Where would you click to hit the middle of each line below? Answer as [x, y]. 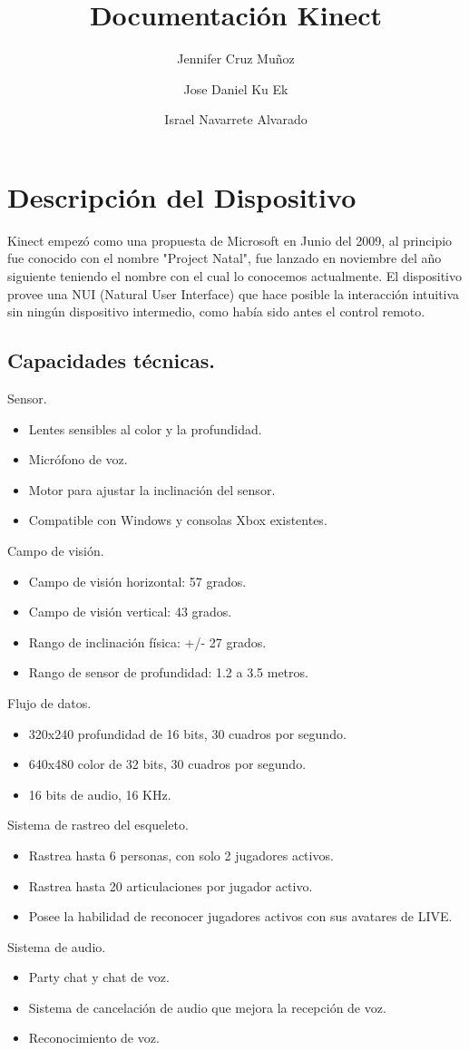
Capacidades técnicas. [112, 360]
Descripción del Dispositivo [182, 196]
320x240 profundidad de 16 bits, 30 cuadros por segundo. [187, 733]
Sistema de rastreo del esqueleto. [98, 825]
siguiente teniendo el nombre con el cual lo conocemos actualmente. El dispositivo [235, 276]
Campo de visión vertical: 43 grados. [130, 612]
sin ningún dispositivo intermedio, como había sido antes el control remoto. [216, 311]
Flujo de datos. [49, 702]
